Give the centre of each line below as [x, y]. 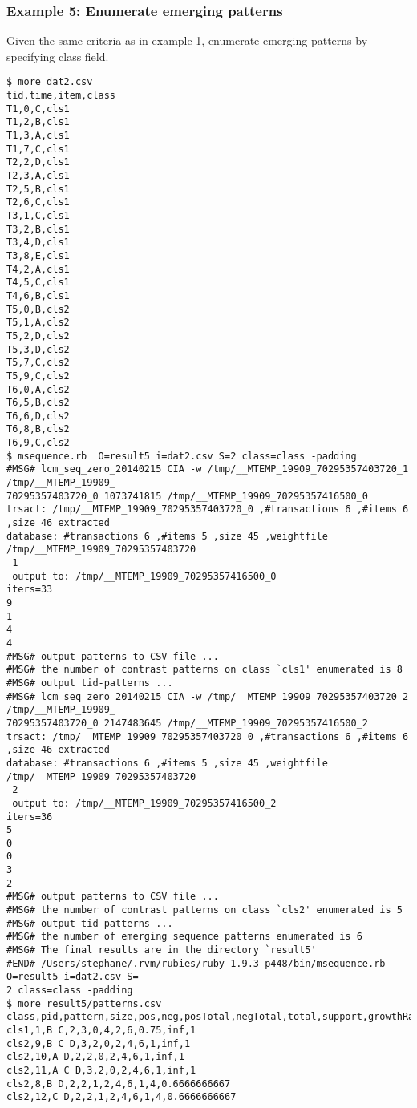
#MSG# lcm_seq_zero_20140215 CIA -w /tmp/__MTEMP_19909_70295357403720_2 [208, 696]
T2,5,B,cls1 [38, 189]
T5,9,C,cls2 [38, 376]
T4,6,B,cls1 [38, 295]
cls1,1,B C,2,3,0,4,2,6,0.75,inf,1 [101, 1030]
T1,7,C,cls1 [38, 149]
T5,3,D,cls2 [38, 349]
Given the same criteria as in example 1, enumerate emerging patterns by [187, 40]
